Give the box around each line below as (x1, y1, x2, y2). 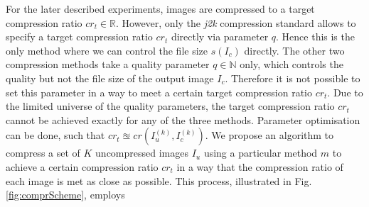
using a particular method (203, 145, 318, 160)
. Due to (327, 84, 363, 99)
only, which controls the (240, 57, 343, 72)
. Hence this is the (276, 29, 355, 44)
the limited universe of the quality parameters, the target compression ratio (6, 99, 335, 113)
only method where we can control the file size (6, 43, 208, 57)
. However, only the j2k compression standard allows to (116, 15, 356, 30)
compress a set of (6, 145, 80, 160)
